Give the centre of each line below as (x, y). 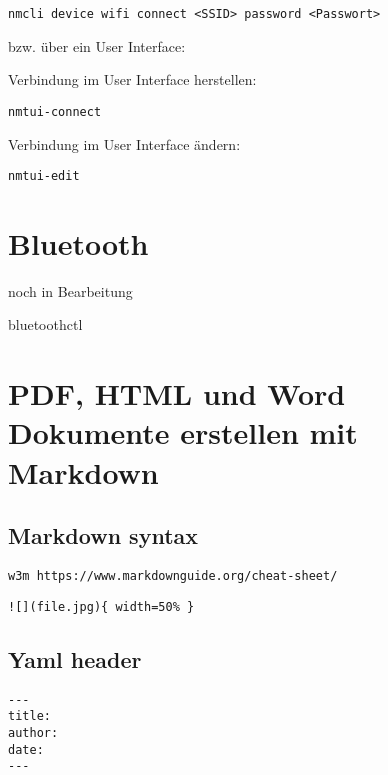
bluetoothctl (45, 324)
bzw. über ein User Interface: (97, 45)
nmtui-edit (44, 176)
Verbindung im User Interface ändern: (124, 143)
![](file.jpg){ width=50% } (101, 606)
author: (33, 732)
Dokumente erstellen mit (183, 432)
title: (29, 716)
